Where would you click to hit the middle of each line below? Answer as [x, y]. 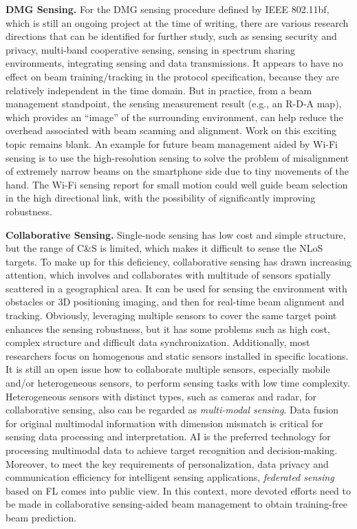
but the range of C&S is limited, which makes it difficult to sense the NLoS [164, 248]
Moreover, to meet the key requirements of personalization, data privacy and [167, 463]
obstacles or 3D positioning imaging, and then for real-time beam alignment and [175, 302]
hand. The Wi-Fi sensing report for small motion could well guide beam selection [177, 184]
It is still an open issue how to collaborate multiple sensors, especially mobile [168, 369]
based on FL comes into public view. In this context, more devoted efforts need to [178, 490]
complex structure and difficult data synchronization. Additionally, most [158, 342]
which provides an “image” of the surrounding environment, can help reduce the [174, 117]
